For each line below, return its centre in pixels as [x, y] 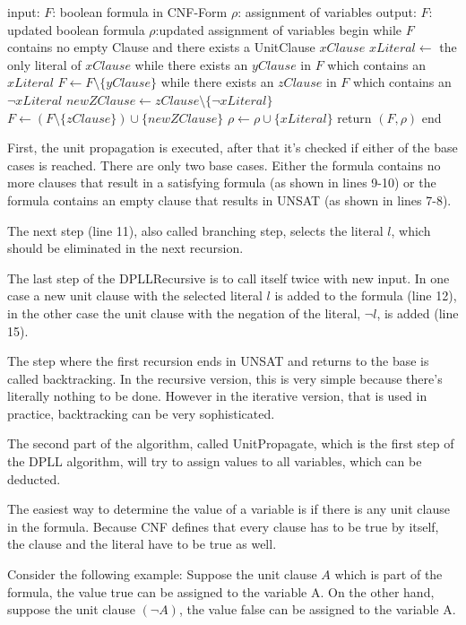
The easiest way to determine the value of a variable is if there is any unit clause [229, 509]
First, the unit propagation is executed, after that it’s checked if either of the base [233, 148]
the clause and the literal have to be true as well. [142, 544]
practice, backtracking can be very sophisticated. [141, 413]
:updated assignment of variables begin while [279, 29]
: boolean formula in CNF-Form [140, 12]
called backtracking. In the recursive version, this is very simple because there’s [225, 378]
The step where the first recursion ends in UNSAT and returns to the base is [218, 361]
